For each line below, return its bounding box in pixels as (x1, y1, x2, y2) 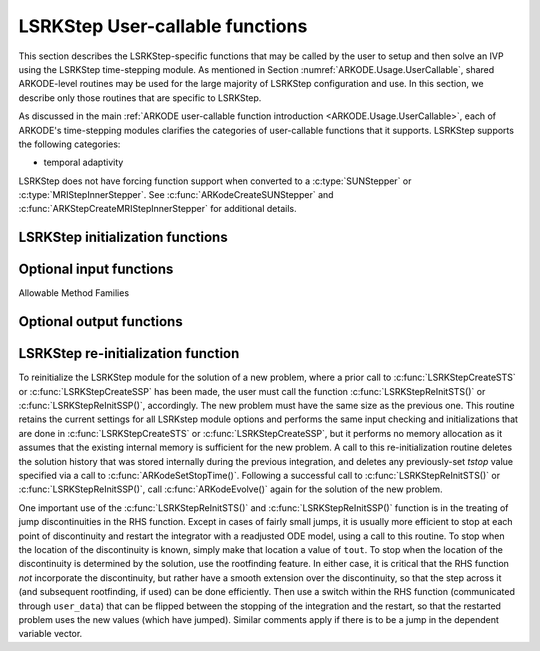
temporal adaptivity (43, 156, 124, 169)
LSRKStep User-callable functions (18, 15, 308, 37)
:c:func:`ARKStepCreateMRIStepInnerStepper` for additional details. (18, 203, 297, 215)
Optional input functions (18, 261, 174, 278)
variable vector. (18, 628, 83, 640)
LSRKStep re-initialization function (18, 345, 240, 362)
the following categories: (18, 138, 121, 150)
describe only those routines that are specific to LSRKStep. (18, 91, 262, 104)
